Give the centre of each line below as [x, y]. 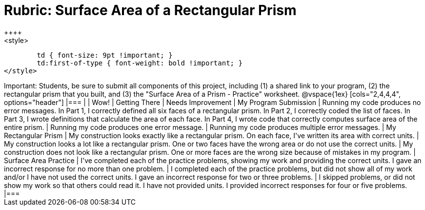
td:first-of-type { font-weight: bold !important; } [140, 63]
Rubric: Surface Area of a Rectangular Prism [150, 10]
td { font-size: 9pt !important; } [105, 55]
